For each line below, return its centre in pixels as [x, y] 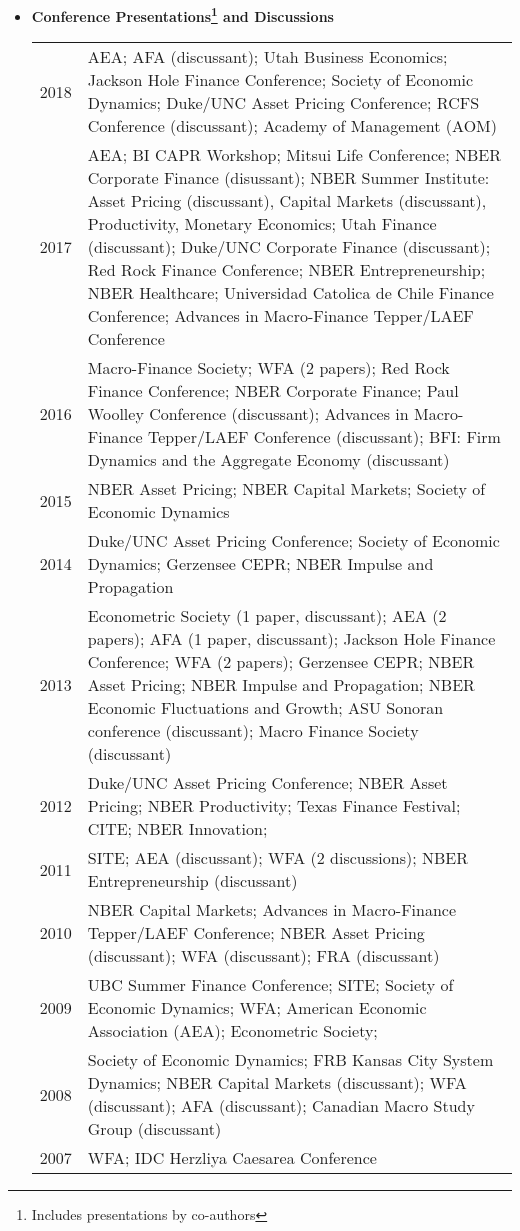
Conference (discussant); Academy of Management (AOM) [292, 126]
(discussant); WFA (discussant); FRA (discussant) [263, 956]
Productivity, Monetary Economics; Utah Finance [262, 224]
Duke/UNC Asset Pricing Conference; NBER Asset [267, 783]
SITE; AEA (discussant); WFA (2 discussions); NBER [277, 858]
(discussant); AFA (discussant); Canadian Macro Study [281, 1106]
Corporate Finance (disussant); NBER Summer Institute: [288, 178]
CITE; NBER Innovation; [177, 829]
